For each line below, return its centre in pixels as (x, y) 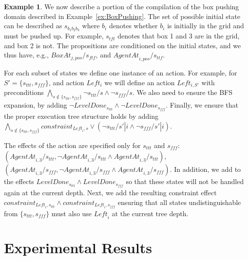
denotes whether (133, 26)
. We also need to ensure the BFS (182, 92)
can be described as (33, 26)
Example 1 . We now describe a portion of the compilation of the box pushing (122, 6)
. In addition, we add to (205, 169)
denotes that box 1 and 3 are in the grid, (179, 36)
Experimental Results (78, 247)
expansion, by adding (36, 105)
